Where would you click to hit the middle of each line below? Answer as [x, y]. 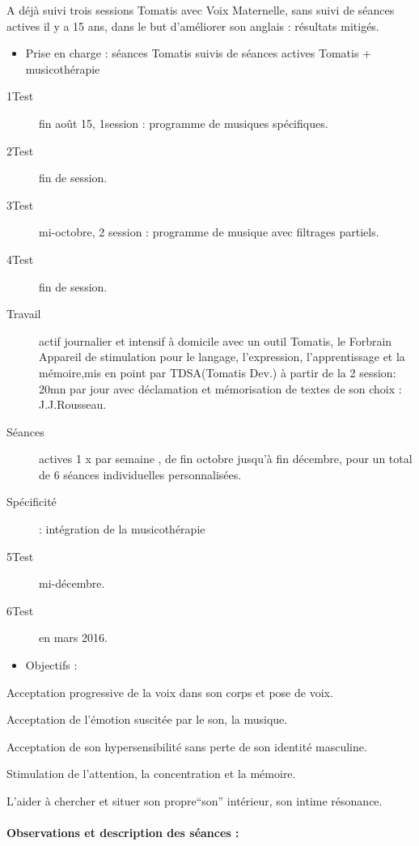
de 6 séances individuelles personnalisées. [140, 474]
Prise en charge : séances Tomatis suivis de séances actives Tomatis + [198, 53]
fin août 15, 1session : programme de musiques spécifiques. [184, 123]
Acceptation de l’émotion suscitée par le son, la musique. [147, 719]
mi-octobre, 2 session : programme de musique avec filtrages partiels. [209, 232]
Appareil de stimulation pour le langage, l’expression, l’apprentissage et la [222, 357]
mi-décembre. [72, 583]
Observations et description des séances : [123, 833]
